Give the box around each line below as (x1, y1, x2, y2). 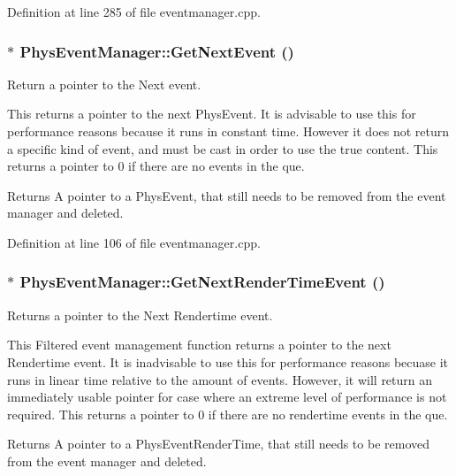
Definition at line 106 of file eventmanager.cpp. (7, 233, 261, 251)
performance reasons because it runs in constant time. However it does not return (7, 122, 450, 140)
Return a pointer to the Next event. (7, 74, 201, 93)
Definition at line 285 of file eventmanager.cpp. (7, 3, 261, 20)
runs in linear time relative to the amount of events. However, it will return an (7, 370, 433, 388)
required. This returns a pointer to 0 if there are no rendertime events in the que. (7, 404, 448, 423)
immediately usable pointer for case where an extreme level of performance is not (7, 388, 447, 406)
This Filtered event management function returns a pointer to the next (7, 335, 391, 354)
